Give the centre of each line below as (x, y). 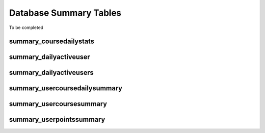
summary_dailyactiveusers (51, 73)
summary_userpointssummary (57, 120)
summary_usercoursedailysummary (66, 88)
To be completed (26, 27)
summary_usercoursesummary (58, 104)
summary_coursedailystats (52, 41)
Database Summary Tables (65, 13)
